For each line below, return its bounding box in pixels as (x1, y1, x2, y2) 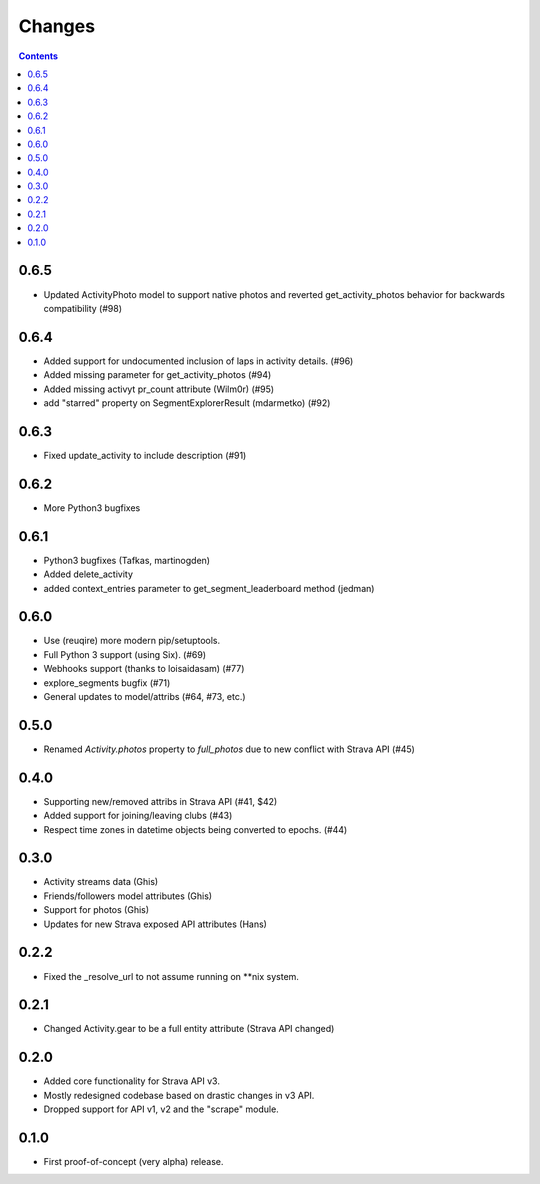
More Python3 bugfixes (43, 501, 141, 514)
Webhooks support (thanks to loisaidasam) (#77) (43, 663, 245, 675)
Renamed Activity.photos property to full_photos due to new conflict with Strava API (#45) (43, 743, 415, 755)
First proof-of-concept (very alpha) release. (43, 1156, 224, 1168)
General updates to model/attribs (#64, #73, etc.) (43, 690, 246, 702)
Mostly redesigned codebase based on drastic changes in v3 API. (43, 1089, 315, 1101)
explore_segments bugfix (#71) (43, 676, 171, 689)
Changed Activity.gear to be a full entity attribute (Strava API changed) (43, 1023, 335, 1035)
